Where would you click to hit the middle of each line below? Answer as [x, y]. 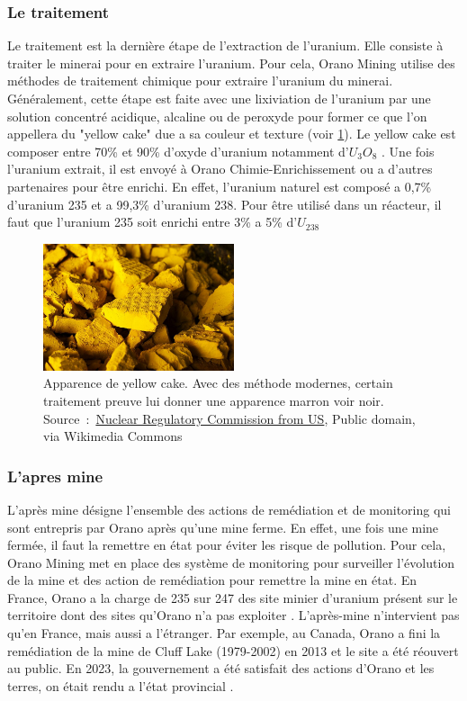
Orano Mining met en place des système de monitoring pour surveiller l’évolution [231, 562]
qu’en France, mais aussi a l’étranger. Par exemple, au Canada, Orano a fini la [224, 633]
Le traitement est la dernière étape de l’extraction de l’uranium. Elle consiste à [225, 45]
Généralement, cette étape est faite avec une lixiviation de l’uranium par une [219, 98]
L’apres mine [55, 476]
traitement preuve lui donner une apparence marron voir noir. [214, 400]
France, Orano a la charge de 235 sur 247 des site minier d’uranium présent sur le [233, 597]
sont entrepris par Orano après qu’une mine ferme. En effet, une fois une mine [223, 527]
